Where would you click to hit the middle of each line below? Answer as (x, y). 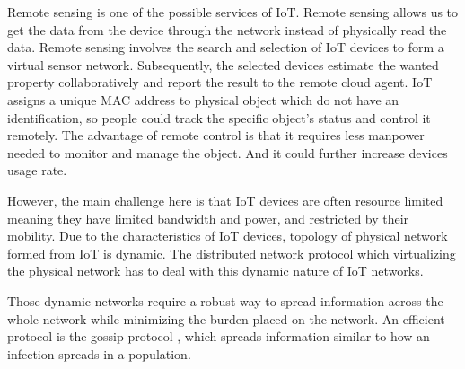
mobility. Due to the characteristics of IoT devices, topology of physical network (228, 236)
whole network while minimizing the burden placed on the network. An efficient (226, 318)
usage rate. (37, 170)
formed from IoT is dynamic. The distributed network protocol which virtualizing (232, 253)
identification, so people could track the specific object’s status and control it (219, 117)
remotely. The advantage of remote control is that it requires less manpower (216, 135)
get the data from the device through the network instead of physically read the (227, 29)
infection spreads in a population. (99, 353)
